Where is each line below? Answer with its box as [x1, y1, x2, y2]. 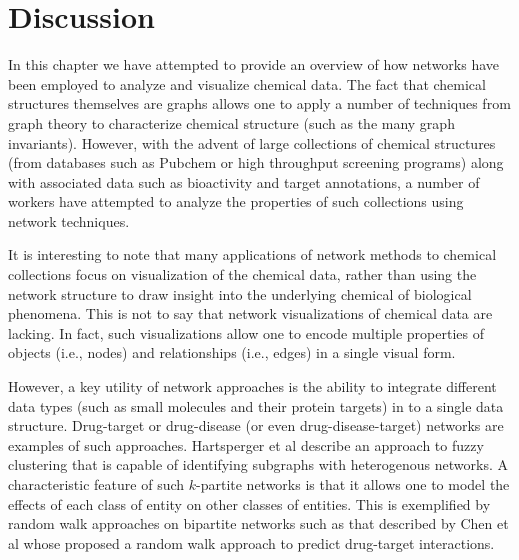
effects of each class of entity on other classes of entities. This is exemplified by [8, 493, 491, 514]
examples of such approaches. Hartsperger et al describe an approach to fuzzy [8, 434, 484, 455]
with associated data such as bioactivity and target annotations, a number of [8, 171, 480, 192]
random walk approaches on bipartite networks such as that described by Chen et [8, 513, 509, 534]
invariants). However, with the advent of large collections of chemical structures [8, 132, 496, 153]
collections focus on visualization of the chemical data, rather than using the [8, 264, 477, 285]
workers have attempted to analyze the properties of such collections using [8, 191, 464, 212]
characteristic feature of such [8, 474, 185, 494]
